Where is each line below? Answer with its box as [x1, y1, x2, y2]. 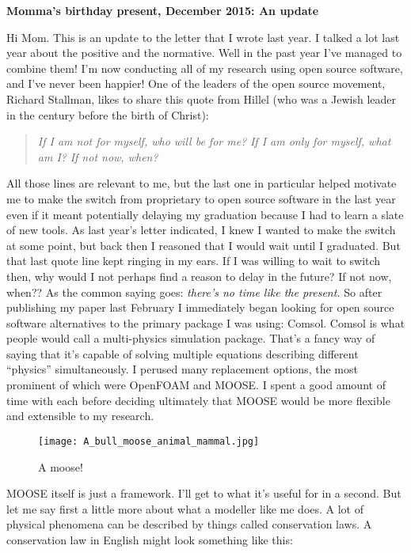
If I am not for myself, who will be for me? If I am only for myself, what [37, 133, 391, 150]
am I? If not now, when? [37, 148, 158, 165]
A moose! [38, 458, 83, 475]
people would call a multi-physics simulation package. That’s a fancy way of [6, 330, 375, 347]
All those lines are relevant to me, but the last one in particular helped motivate [6, 175, 397, 191]
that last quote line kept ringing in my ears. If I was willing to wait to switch [6, 252, 381, 269]
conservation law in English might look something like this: [6, 531, 293, 547]
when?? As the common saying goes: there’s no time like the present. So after [6, 283, 382, 300]
